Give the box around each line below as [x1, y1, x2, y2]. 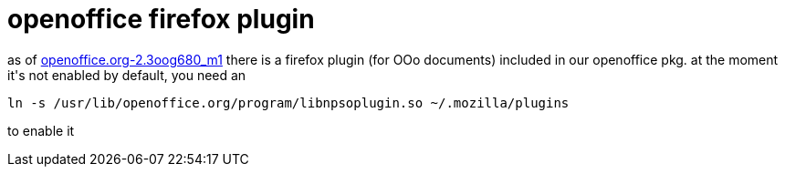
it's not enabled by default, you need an [7, 67, 246, 83]
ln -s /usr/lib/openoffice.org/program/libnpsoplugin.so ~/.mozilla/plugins [7, 95, 570, 110]
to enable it [7, 122, 75, 138]
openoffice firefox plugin [7, 4, 315, 35]
